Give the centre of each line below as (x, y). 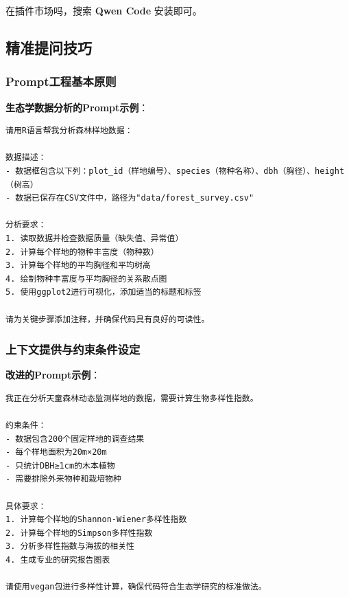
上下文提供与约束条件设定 (73, 349)
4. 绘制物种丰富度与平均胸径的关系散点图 (86, 279)
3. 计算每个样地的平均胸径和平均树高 (78, 266)
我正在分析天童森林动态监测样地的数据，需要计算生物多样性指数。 (132, 398)
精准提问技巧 (49, 47)
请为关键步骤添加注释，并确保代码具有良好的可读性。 (108, 319)
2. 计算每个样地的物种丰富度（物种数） (82, 252)
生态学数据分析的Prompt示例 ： (77, 107)
